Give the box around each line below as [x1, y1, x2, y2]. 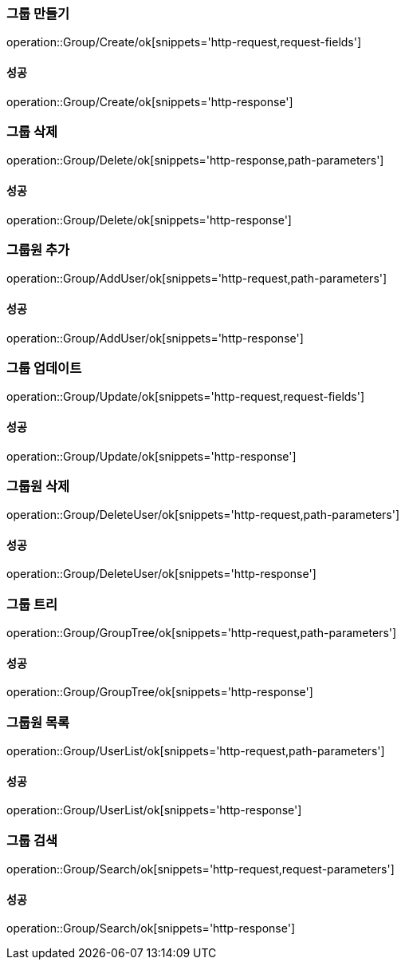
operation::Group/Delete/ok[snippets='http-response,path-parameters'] [6, 153, 384, 168]
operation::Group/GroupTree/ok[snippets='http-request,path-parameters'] [6, 626, 397, 640]
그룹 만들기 [6, 6, 70, 22]
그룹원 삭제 [6, 477, 70, 494]
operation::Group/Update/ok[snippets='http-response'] [6, 449, 297, 463]
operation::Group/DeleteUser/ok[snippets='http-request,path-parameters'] [6, 508, 400, 522]
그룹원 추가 [6, 241, 70, 258]
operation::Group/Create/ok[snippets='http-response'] [6, 94, 293, 109]
